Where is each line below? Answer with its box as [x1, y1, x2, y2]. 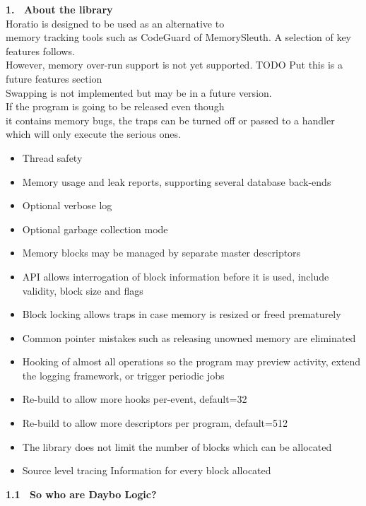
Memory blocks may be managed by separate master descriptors [22, 245, 301, 260]
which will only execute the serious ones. [6, 126, 181, 141]
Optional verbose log [22, 198, 112, 213]
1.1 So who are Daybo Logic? [6, 486, 157, 501]
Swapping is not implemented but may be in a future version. [6, 85, 272, 100]
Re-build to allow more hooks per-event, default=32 [22, 392, 247, 406]
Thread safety [22, 150, 83, 165]
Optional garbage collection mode [22, 221, 168, 236]
